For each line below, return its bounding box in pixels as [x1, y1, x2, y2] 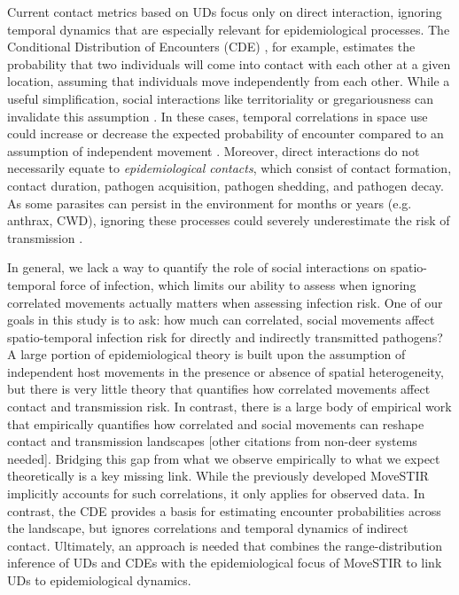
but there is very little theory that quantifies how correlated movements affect [7, 380, 431, 398]
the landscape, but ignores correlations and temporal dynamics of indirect [7, 519, 408, 537]
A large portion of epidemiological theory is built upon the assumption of [7, 345, 406, 364]
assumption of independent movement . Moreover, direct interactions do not [7, 141, 420, 160]
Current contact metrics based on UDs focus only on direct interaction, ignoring [7, 3, 442, 20]
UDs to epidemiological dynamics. [7, 571, 191, 589]
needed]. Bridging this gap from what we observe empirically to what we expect [7, 449, 440, 467]
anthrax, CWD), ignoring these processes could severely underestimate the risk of [7, 211, 450, 230]
